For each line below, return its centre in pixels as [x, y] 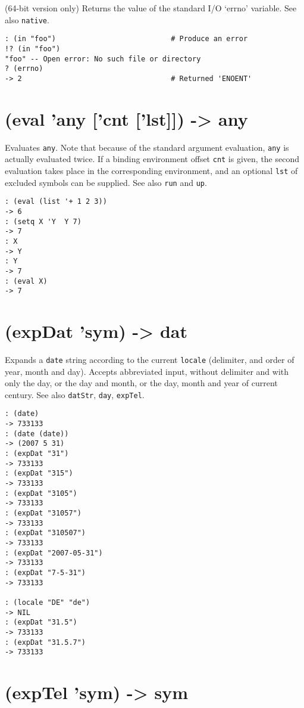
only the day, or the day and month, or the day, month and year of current [141, 383]
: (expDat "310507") [46, 533]
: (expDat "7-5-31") [46, 572]
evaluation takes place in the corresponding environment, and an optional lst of [151, 170]
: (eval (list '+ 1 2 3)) [56, 202]
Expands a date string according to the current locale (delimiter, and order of [150, 359]
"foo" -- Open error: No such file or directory [103, 59]
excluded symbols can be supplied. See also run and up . [106, 182]
